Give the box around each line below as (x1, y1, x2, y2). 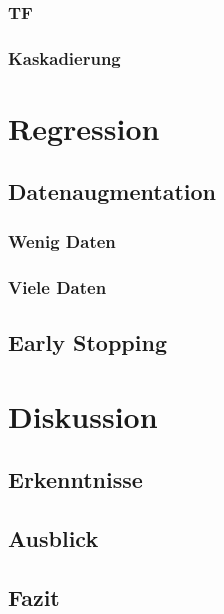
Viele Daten (8, 274, 107, 299)
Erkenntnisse (8, 464, 143, 495)
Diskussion (8, 395, 158, 436)
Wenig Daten (8, 228, 116, 253)
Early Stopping (8, 326, 167, 357)
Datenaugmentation (8, 176, 217, 207)
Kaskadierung (8, 45, 121, 70)
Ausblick (8, 522, 99, 553)
